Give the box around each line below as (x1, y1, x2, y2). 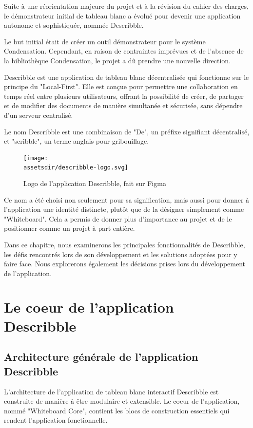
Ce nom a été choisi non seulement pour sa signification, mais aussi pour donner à (4, 194, 250, 205)
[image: (23, 154, 48, 162)
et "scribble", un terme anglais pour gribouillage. (4, 136, 149, 146)
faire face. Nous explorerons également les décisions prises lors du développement (4, 259, 246, 269)
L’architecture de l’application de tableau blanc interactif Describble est (4, 386, 219, 396)
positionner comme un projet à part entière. (4, 223, 135, 233)
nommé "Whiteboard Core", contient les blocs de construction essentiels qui (4, 405, 230, 415)
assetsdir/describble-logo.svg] (23, 164, 128, 171)
